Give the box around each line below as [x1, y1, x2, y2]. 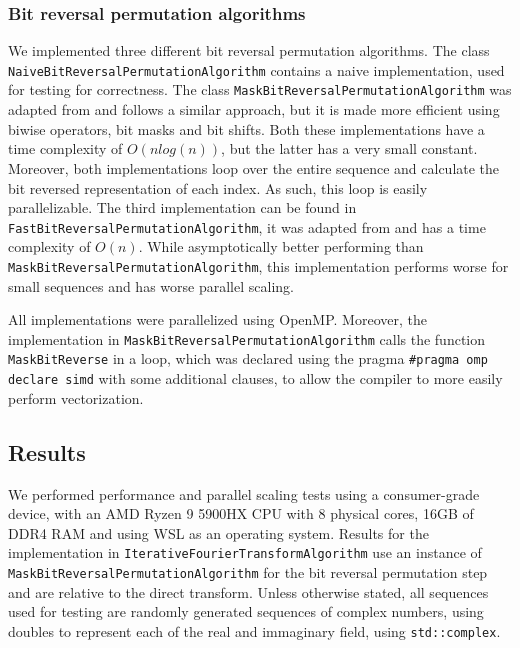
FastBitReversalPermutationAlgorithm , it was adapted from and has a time [8, 216, 486, 237]
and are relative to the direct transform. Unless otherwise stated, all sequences [8, 581, 489, 602]
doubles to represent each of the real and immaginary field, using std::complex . [8, 620, 501, 641]
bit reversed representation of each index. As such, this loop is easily [8, 177, 428, 198]
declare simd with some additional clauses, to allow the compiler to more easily [8, 368, 503, 389]
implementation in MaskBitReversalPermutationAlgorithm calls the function [8, 328, 485, 349]
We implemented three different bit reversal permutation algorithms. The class [8, 40, 490, 61]
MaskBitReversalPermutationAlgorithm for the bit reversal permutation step [8, 561, 488, 582]
